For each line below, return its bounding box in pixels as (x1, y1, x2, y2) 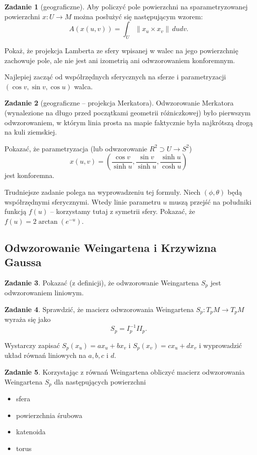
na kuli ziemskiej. (4, 127, 57, 137)
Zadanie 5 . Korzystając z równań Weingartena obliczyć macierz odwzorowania (4, 366, 245, 377)
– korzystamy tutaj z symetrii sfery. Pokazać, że (50, 206, 195, 216)
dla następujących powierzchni (54, 376, 146, 386)
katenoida (16, 426, 46, 437)
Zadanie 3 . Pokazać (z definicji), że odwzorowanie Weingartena (4, 277, 199, 287)
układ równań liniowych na (4, 350, 86, 360)
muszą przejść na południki (169, 196, 252, 207)
